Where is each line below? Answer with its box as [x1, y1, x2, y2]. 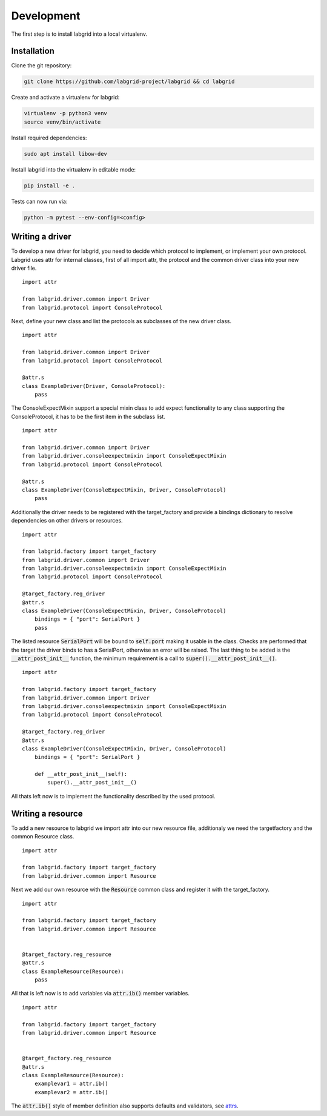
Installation [11, 46, 54, 56]
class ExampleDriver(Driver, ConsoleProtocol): [22, 383, 166, 389]
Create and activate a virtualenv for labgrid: [11, 94, 120, 101]
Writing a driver [11, 232, 72, 242]
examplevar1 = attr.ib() [34, 1080, 108, 1088]
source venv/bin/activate [24, 118, 101, 125]
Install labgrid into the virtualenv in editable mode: [11, 165, 136, 173]
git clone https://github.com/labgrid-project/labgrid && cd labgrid [24, 78, 235, 85]
